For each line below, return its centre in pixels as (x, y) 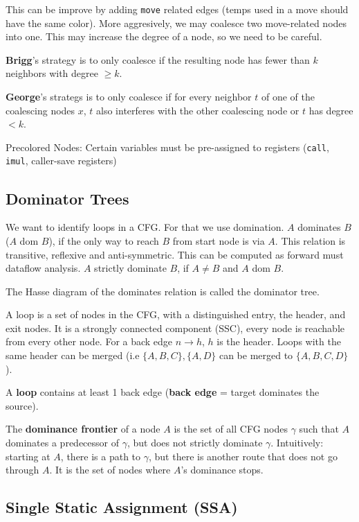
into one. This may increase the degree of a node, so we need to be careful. (164, 36)
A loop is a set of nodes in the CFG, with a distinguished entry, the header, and (176, 314)
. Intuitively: (297, 443)
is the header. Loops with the (279, 341)
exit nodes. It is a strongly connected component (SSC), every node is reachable (175, 328)
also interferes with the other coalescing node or (198, 110)
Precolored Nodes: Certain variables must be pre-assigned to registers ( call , (167, 147)
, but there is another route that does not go (243, 456)
